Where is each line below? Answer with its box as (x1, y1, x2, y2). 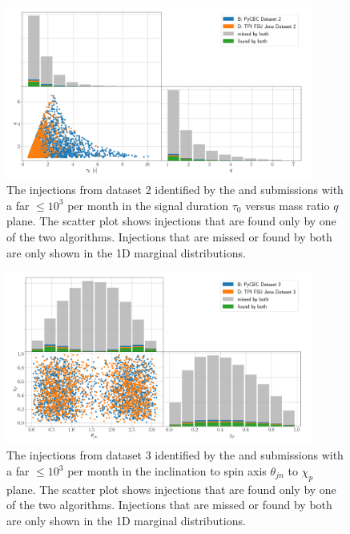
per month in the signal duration (67, 196, 228, 213)
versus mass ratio (245, 196, 330, 213)
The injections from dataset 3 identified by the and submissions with (6, 447, 344, 463)
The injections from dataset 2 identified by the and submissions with (6, 181, 344, 198)
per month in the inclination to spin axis (67, 463, 267, 479)
